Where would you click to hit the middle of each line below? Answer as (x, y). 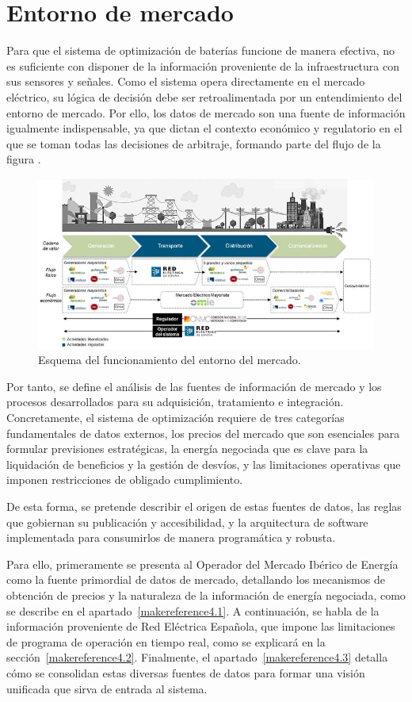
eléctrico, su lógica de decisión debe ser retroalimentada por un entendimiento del (204, 96)
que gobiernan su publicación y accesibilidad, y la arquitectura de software (187, 522)
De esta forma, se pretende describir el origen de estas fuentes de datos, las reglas (204, 506)
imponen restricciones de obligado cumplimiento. (125, 480)
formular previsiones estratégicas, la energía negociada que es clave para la (187, 449)
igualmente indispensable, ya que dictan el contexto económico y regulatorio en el (204, 128)
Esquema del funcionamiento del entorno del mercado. (170, 360)
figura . (24, 159)
